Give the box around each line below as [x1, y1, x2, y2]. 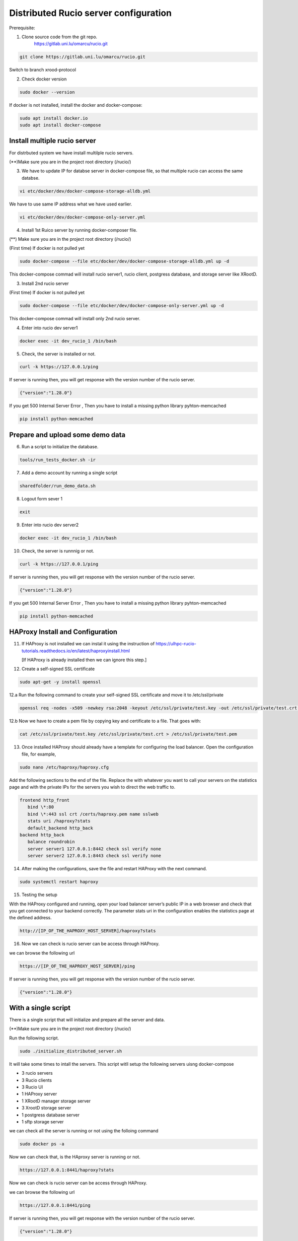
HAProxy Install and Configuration [9, 628, 118, 636]
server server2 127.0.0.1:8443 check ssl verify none [27, 853, 161, 859]
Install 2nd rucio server [21, 280, 69, 286]
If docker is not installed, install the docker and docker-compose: [9, 102, 143, 108]
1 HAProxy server [21, 1091, 57, 1097]
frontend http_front [19, 797, 70, 803]
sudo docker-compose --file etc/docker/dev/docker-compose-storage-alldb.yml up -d [19, 259, 229, 264]
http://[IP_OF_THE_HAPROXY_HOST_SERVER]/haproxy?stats [19, 928, 156, 934]
